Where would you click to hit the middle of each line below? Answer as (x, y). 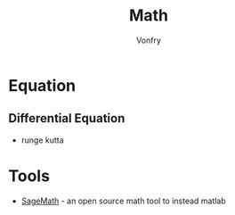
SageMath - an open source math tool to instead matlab (123, 201)
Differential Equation (67, 118)
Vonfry (149, 40)
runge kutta (42, 140)
